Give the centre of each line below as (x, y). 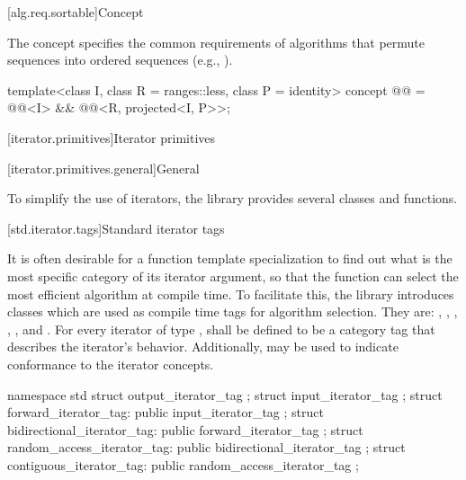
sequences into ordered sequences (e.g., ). (120, 60)
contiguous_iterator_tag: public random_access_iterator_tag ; (183, 464)
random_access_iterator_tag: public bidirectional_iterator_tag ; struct (206, 447)
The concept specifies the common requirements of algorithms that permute (216, 42)
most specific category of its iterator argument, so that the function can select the (233, 276)
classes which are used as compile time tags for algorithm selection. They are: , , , (233, 311)
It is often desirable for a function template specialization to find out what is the (230, 258)
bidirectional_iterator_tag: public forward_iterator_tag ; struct (185, 429)
